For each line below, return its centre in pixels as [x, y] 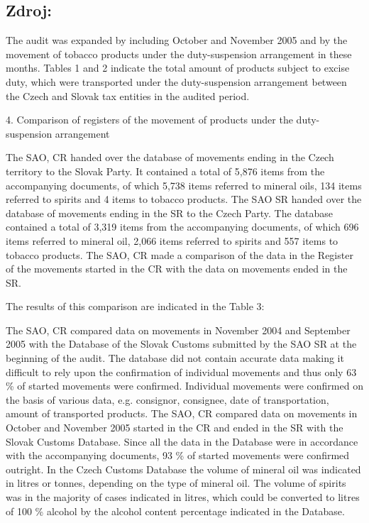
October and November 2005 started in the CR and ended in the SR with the [175, 428]
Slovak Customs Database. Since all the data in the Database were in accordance [182, 441]
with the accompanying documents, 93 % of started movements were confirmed [178, 455]
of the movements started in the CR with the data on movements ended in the [177, 269]
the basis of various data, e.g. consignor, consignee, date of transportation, [167, 399]
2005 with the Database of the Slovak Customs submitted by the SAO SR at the [181, 344]
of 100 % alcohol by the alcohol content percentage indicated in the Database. [175, 511]
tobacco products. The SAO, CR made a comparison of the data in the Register [180, 254]
